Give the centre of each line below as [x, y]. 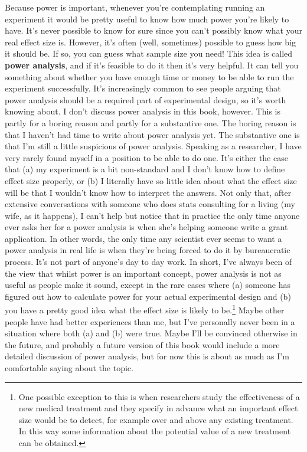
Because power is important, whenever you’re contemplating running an [135, 7]
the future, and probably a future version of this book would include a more [142, 344]
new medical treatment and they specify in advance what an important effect [158, 408]
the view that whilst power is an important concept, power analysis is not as [143, 273]
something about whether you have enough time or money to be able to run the [149, 76]
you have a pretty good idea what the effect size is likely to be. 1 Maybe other [145, 309]
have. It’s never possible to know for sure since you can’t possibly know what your [153, 30]
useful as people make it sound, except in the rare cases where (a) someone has [148, 285]
